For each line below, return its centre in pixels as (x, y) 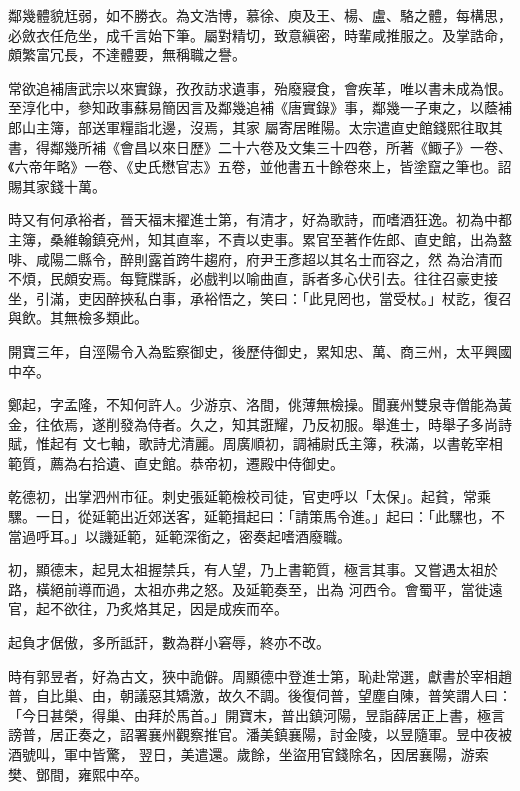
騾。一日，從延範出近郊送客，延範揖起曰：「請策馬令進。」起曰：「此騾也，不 (256, 516)
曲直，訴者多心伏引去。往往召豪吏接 (378, 278)
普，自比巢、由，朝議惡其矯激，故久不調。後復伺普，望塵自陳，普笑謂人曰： (260, 695)
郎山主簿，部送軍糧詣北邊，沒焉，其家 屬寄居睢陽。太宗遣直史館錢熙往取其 (255, 126)
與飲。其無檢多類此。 (78, 317)
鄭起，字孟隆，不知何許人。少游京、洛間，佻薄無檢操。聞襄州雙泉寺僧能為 (253, 404)
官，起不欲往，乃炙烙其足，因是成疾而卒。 (148, 608)
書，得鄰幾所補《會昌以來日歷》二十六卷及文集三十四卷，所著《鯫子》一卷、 (260, 146)
